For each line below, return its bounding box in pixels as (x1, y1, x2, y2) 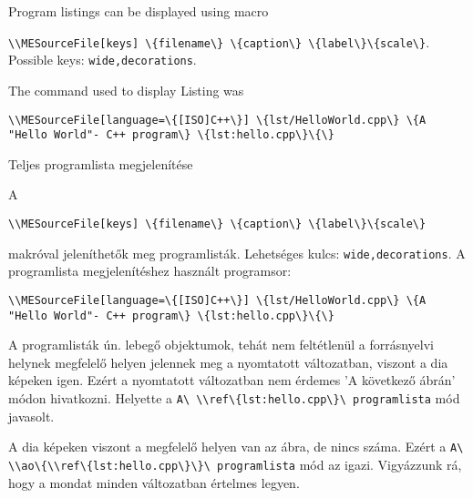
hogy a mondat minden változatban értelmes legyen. (8, 473, 300, 492)
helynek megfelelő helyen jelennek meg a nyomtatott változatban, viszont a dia (8, 352, 448, 371)
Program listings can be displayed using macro (8, 2, 269, 20)
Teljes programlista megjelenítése (8, 154, 193, 173)
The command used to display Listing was (8, 80, 244, 99)
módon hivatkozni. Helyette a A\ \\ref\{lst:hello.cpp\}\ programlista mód (8, 389, 460, 407)
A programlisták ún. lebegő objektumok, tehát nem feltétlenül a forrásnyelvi (8, 335, 435, 354)
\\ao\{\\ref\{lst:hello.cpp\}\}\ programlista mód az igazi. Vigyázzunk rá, (8, 454, 462, 473)
